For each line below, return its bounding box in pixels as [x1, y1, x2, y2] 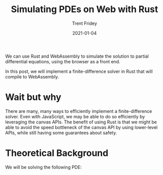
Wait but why [5, 92, 61, 103]
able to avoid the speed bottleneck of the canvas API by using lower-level [5, 124, 157, 130]
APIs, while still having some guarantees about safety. [5, 129, 117, 136]
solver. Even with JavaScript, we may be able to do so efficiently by [5, 113, 145, 119]
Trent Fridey [72, 20, 97, 26]
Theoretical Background [5, 148, 109, 159]
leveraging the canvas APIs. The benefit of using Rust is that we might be [5, 119, 157, 125]
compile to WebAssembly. [5, 73, 59, 79]
